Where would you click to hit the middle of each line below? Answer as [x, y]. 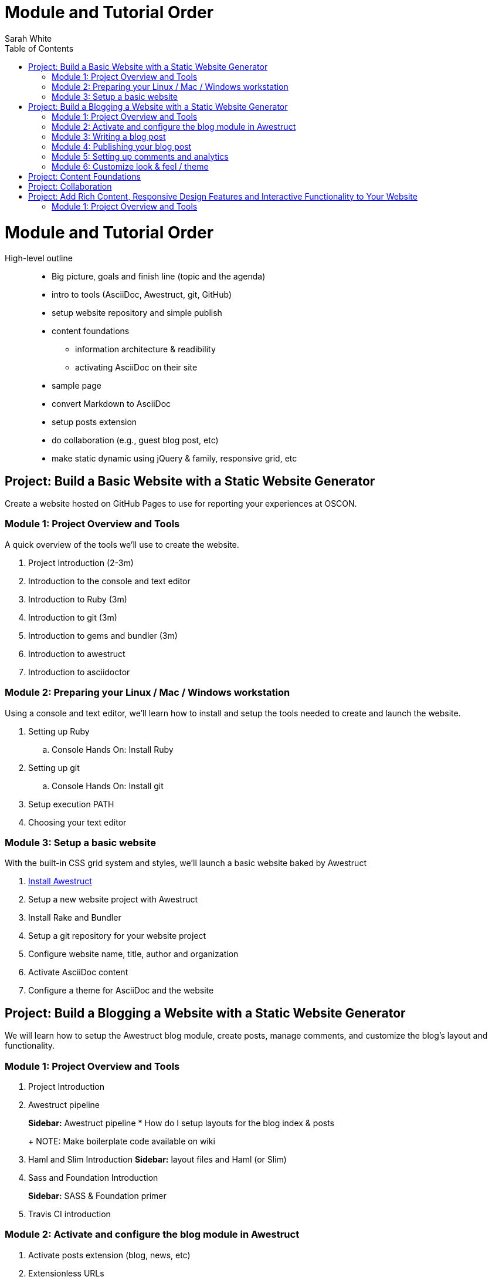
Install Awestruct [60, 881]
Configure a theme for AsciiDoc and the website [121, 991]
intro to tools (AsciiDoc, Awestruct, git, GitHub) [142, 295]
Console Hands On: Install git [108, 786]
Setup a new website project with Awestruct [113, 900]
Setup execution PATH [71, 804]
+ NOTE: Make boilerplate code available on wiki [122, 1141]
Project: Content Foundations [84, 176]
